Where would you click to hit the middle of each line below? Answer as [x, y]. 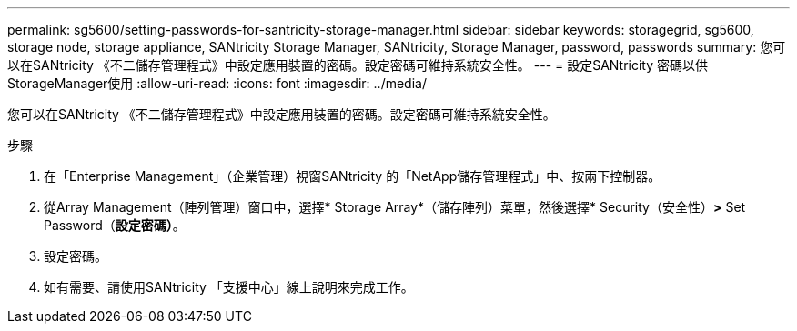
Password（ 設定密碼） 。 [115, 225]
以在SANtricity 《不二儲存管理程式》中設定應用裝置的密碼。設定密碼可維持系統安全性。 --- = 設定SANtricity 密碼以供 [358, 65]
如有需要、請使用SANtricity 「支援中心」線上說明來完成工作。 [229, 287]
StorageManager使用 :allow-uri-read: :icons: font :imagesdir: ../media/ [217, 83]
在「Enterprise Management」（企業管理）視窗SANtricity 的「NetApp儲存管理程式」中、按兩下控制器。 [353, 176]
